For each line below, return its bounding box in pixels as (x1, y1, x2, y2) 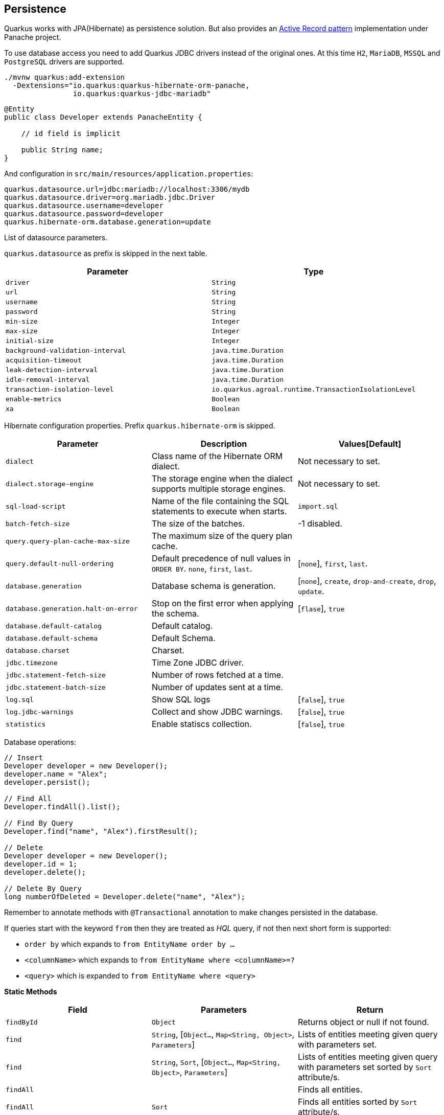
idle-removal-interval (6, 376, 90, 384)
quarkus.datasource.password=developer (4, 210, 163, 218)
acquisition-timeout (6, 356, 82, 365)
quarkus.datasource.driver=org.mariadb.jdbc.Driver (4, 193, 216, 202)
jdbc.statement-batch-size (6, 683, 106, 691)
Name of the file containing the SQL (151, 496, 289, 507)
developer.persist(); (4, 778, 90, 787)
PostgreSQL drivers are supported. (4, 57, 124, 66)
